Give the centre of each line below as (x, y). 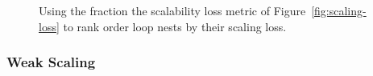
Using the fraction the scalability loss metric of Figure (172, 10)
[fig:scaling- (339, 10)
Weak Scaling (51, 62)
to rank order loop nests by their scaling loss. (175, 26)
